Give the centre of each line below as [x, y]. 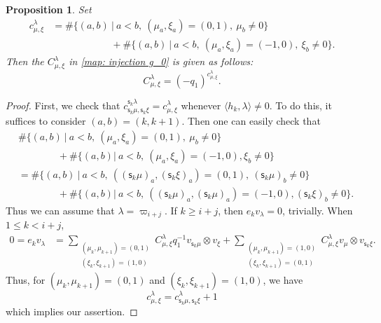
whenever [201, 105]
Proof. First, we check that [63, 105]
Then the [25, 61]
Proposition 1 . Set [49, 9]
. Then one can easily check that [251, 121]
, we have [283, 280]
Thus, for [26, 280]
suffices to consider [46, 121]
